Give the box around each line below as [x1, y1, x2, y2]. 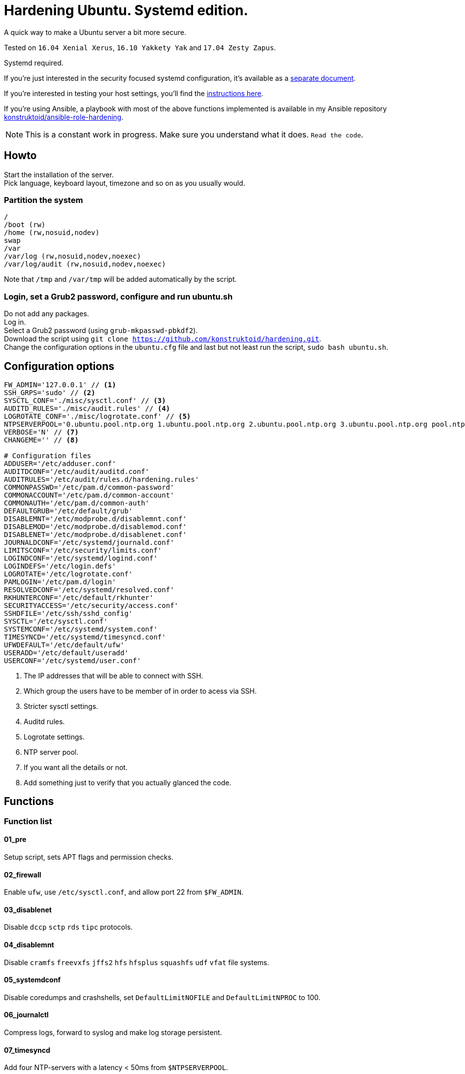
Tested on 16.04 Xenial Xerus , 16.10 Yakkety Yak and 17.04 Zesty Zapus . [4, 43, 276, 52]
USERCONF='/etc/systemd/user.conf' [4, 656, 141, 665]
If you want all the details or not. [24, 763, 128, 772]
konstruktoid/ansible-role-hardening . [4, 112, 124, 121]
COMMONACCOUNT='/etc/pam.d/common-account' [4, 491, 174, 499]
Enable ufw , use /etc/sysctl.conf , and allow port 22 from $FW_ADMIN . [4, 888, 244, 897]
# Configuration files [4, 451, 92, 460]
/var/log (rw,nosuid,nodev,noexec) [4, 252, 141, 261]
